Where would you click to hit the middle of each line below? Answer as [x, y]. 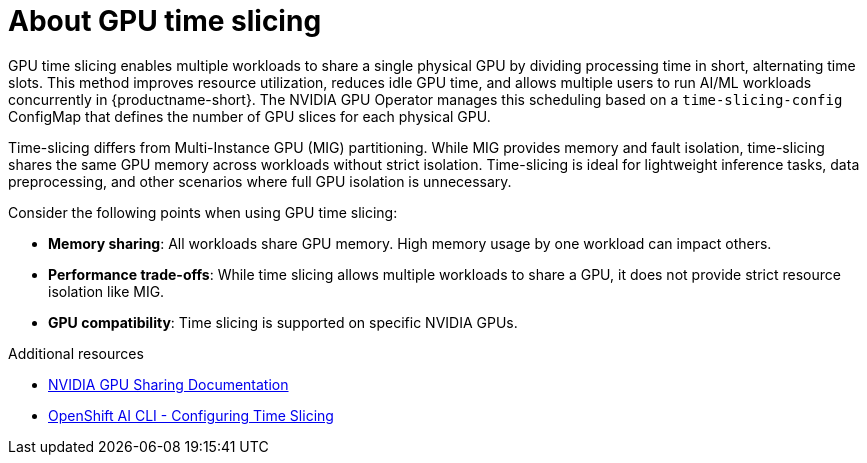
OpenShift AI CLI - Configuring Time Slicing [191, 415]
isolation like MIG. [106, 291]
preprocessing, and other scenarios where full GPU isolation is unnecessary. [260, 181]
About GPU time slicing [165, 21]
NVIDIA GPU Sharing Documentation [168, 384]
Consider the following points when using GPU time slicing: [203, 212]
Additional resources [76, 353]
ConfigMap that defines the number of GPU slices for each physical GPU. [249, 116]
